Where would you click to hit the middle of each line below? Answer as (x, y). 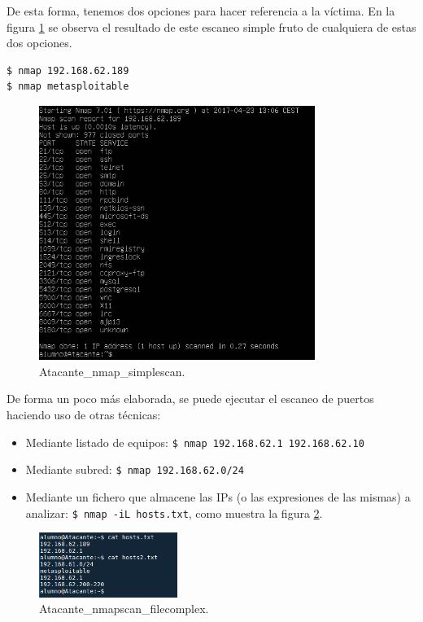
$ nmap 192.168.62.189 (68, 70)
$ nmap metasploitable (68, 87)
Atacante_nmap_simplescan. (112, 371)
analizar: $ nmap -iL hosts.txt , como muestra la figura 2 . (174, 512)
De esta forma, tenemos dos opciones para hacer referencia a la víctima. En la (201, 11)
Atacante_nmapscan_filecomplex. (124, 609)
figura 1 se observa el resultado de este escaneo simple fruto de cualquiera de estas (211, 26)
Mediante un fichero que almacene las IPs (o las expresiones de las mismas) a (218, 496)
